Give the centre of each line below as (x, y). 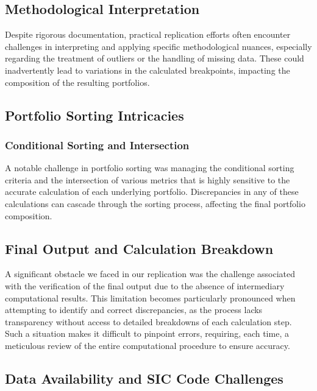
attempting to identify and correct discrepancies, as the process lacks (134, 310)
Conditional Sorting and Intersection (97, 145)
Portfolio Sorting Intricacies (94, 115)
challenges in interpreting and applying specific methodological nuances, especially (158, 46)
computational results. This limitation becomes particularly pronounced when (150, 298)
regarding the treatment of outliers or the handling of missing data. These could (155, 58)
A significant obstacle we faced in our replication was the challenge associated (150, 274)
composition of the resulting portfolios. (77, 82)
